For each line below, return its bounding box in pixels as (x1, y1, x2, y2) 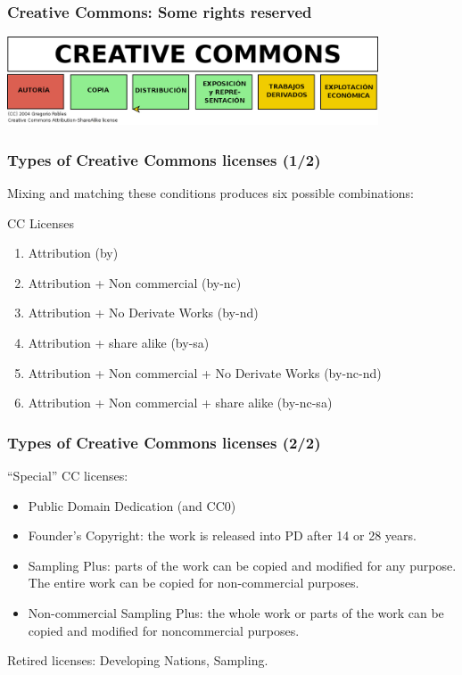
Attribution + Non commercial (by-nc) (28, 273, 242, 292)
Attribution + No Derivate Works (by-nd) (28, 303, 259, 322)
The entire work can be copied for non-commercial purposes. (28, 573, 359, 592)
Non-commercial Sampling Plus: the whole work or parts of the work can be (28, 604, 444, 622)
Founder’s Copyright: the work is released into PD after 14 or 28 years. (28, 526, 417, 545)
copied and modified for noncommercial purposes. (28, 621, 300, 639)
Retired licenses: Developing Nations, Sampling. (7, 651, 268, 670)
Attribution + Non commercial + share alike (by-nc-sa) (28, 393, 333, 412)
